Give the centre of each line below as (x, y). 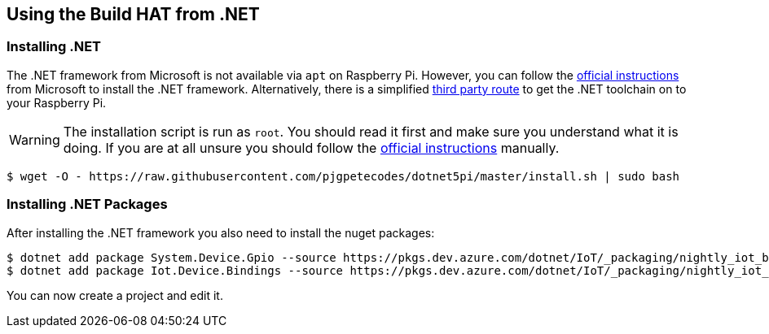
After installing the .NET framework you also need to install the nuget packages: (221, 232)
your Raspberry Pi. (57, 102)
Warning (35, 139)
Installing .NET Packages (87, 204)
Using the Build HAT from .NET (133, 14)
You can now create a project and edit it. (115, 295)
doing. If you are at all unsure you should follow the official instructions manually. (311, 147)
